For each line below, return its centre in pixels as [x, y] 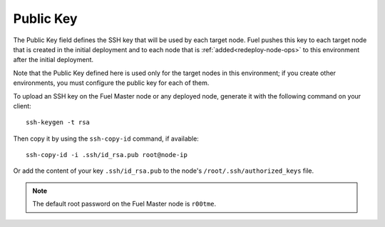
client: [22, 106]
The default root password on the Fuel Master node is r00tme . [124, 204]
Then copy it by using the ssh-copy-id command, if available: [106, 138]
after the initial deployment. [53, 60]
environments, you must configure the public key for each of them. [111, 83]
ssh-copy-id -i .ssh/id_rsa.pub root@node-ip [107, 155]
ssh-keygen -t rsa [58, 122]
